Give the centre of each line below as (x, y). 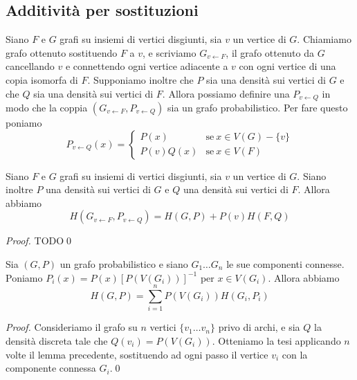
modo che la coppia (47, 108)
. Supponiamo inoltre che (140, 79)
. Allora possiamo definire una (226, 93)
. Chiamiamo (324, 39)
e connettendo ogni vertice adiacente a (147, 66)
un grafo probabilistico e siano (124, 264)
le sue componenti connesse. (285, 264)
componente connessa (51, 368)
